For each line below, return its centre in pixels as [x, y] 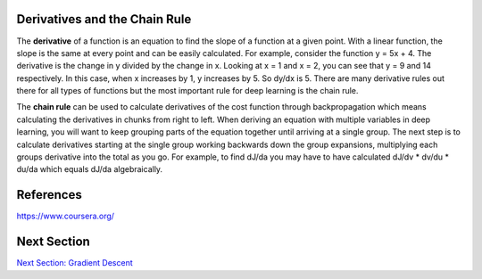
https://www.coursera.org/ [66, 216]
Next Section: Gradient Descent [75, 263]
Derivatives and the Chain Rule [104, 19]
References [49, 195]
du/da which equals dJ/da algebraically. [90, 169]
